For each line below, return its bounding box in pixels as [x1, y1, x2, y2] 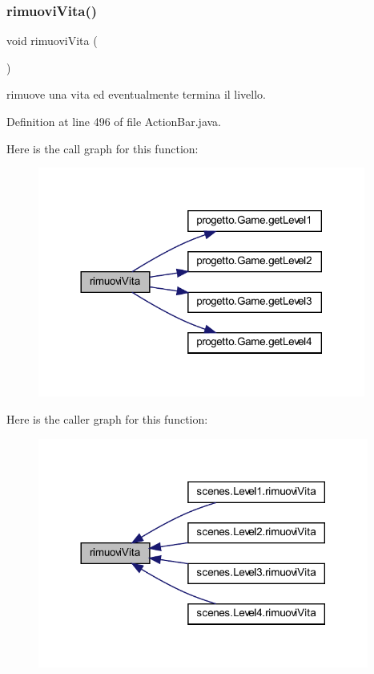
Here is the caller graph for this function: [6, 410, 208, 427]
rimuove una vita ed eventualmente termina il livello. [6, 86, 267, 103]
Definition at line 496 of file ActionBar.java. [6, 113, 222, 129]
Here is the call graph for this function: [6, 140, 199, 156]
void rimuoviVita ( [6, 32, 98, 49]
